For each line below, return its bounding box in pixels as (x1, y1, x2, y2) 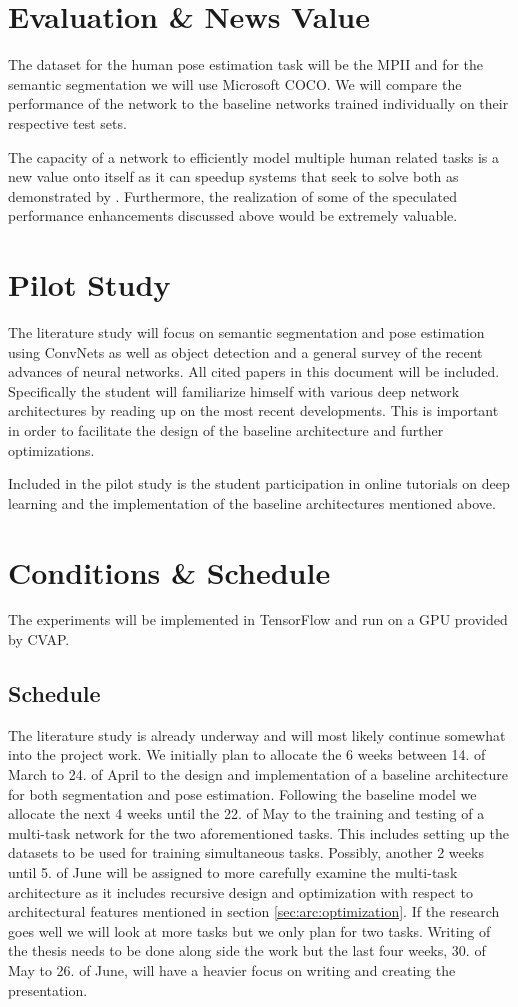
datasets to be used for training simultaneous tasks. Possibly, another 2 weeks (8, 842, 484, 863)
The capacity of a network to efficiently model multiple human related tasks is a (8, 146, 500, 167)
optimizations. (8, 439, 95, 460)
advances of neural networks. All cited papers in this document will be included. (8, 361, 500, 382)
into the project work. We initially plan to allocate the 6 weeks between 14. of (8, 744, 486, 765)
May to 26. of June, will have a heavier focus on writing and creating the (8, 959, 456, 980)
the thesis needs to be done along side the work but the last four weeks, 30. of (8, 940, 486, 961)
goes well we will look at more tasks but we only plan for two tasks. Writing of (8, 920, 491, 941)
